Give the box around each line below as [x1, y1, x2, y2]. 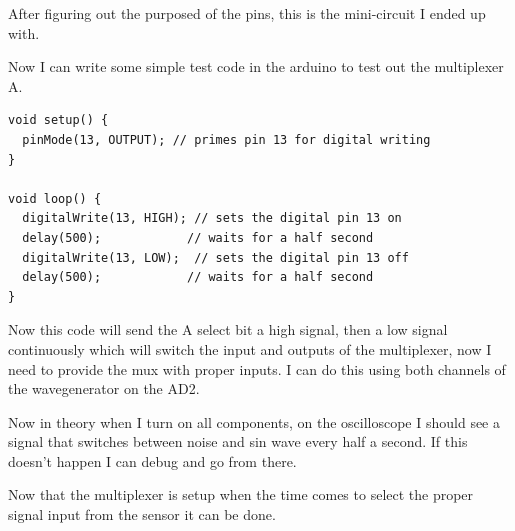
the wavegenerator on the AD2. [8, 378, 200, 399]
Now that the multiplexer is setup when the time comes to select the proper [8, 484, 474, 505]
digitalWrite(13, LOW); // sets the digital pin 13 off [22, 250, 409, 265]
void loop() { [8, 191, 102, 206]
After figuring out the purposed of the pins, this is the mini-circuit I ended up [8, 3, 486, 23]
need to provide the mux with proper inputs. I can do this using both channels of [8, 358, 506, 379]
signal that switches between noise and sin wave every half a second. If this [8, 431, 468, 452]
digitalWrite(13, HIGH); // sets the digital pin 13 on [22, 211, 402, 226]
